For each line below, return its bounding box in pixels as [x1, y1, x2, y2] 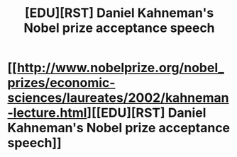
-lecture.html [7, 105, 87, 121]
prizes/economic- [7, 75, 116, 91]
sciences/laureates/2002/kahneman [7, 90, 229, 106]
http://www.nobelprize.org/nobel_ [16, 60, 225, 76]
